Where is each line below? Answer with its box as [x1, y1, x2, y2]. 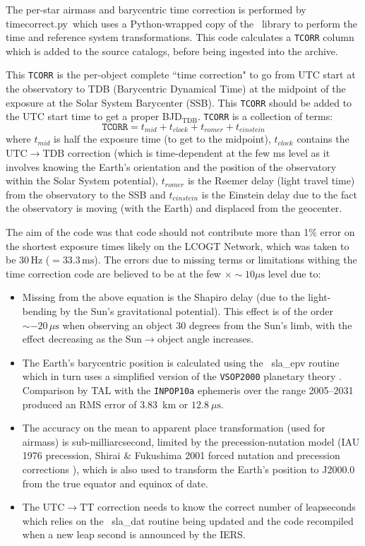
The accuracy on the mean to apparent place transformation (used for [22, 420, 325, 435]
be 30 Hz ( [6, 252, 50, 267]
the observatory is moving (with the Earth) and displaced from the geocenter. [6, 201, 342, 215]
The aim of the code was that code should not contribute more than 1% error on [6, 225, 355, 239]
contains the [297, 131, 349, 146]
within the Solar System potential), [6, 173, 158, 188]
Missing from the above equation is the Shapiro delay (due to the [22, 290, 305, 304]
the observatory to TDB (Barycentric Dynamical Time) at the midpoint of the [6, 81, 346, 96]
